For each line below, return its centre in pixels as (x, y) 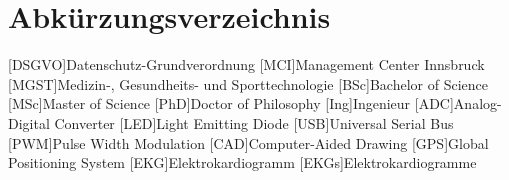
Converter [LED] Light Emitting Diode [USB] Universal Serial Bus (254, 122)
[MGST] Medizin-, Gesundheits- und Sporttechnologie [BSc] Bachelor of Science (248, 83)
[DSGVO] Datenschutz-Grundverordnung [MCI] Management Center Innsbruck (246, 64)
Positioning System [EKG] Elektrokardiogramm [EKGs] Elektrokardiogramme (242, 162)
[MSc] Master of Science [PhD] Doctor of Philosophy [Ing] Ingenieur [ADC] (231, 103)
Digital (29, 122)
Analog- (477, 103)
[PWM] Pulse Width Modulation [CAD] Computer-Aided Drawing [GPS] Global (248, 142)
